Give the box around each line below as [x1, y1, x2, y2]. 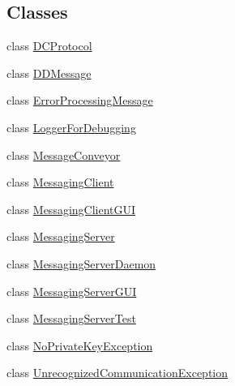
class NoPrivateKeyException [6, 337, 153, 354]
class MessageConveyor [6, 146, 121, 163]
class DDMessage [6, 64, 92, 81]
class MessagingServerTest [6, 310, 136, 327]
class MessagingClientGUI [6, 200, 136, 217]
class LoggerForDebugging [6, 118, 136, 135]
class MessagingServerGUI [6, 282, 137, 299]
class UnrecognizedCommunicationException [6, 364, 229, 381]
